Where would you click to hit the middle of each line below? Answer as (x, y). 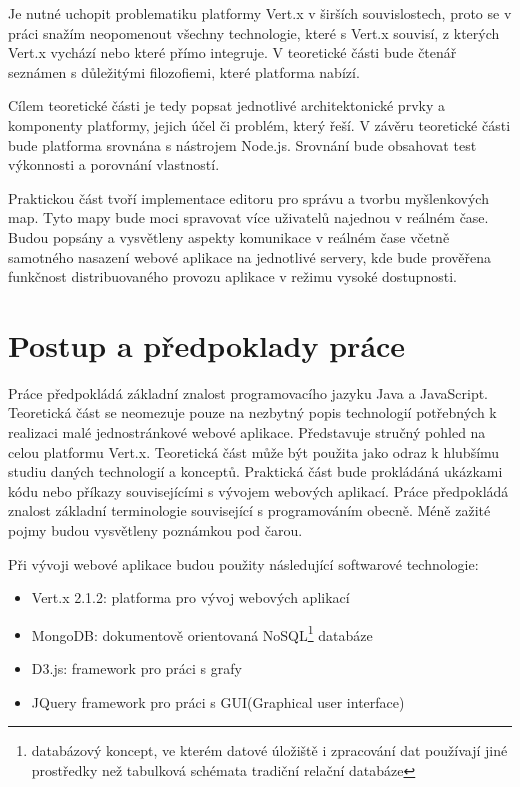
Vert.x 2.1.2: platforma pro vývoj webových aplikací (190, 597)
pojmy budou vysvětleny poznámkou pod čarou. (155, 530)
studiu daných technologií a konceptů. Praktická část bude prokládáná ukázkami (255, 471)
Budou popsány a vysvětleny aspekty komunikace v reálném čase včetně (229, 236)
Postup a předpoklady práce (207, 344)
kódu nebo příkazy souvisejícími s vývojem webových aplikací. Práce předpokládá (258, 490)
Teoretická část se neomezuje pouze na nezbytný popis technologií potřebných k (252, 412)
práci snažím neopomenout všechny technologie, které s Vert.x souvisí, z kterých (254, 32)
